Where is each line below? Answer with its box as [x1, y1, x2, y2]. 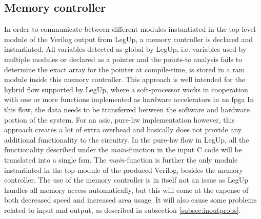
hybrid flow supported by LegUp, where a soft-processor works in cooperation [4, 84, 248, 94]
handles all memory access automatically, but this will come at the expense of [4, 184, 249, 195]
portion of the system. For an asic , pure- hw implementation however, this [4, 114, 235, 125]
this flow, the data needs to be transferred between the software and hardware [4, 104, 250, 114]
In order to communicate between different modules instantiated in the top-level [4, 24, 256, 34]
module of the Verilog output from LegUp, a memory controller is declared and [4, 33, 253, 44]
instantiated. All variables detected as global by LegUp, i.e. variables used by [4, 44, 247, 54]
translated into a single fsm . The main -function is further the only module [4, 154, 238, 165]
